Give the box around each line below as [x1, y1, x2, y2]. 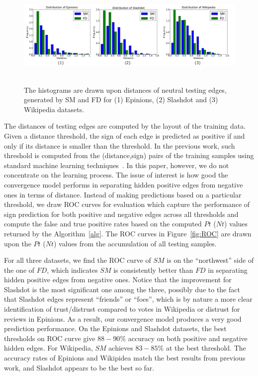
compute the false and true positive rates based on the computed [4, 218, 202, 229]
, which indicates [47, 264, 98, 275]
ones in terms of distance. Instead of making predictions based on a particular [4, 189, 242, 199]
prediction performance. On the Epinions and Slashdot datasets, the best [4, 323, 227, 334]
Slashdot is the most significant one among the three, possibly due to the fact [4, 284, 240, 294]
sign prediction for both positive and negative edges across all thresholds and [4, 208, 239, 219]
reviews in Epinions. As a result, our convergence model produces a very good [4, 313, 242, 324]
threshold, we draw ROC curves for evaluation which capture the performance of [4, 199, 250, 209]
